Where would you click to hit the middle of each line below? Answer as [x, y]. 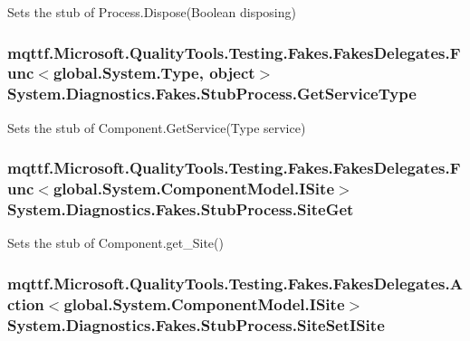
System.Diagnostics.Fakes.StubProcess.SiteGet [181, 209]
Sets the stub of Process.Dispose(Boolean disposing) [152, 12]
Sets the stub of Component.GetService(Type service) [157, 127]
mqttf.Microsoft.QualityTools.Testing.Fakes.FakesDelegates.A [235, 283]
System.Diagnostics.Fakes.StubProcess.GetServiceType [212, 94]
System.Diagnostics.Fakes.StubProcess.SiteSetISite [196, 324]
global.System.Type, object [154, 73]
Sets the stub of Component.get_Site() [115, 243]
